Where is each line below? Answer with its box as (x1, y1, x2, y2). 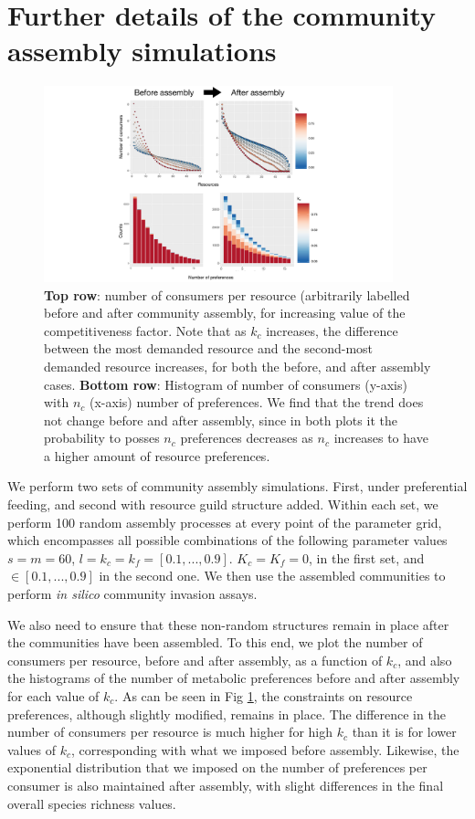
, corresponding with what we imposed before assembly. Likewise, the (70, 740, 459, 759)
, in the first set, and (309, 548, 425, 567)
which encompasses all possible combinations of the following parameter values (7, 530, 448, 550)
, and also (397, 650, 452, 669)
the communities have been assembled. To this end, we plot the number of (7, 633, 423, 652)
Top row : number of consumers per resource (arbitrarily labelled (44, 285, 410, 304)
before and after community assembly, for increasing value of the (44, 303, 406, 322)
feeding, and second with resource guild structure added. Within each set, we (7, 495, 438, 514)
